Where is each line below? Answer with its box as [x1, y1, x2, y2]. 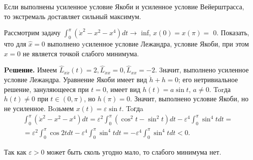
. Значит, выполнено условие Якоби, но [130, 93, 249, 104]
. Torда [209, 84, 231, 94]
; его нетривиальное [178, 74, 238, 84]
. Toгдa [122, 103, 144, 113]
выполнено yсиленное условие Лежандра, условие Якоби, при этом [47, 38, 249, 48]
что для [4, 38, 27, 48]
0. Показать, [213, 27, 250, 38]
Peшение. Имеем [4, 65, 57, 75]
